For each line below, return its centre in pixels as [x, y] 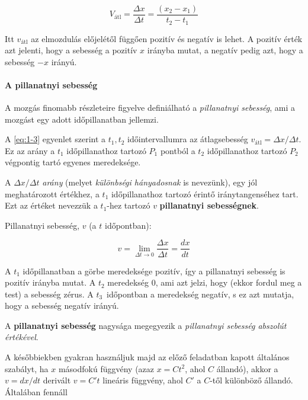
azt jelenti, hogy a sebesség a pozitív [71, 50]
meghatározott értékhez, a [52, 193]
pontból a [178, 150]
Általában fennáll [36, 391]
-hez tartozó [129, 205]
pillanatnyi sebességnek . [209, 205]
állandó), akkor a [247, 368]
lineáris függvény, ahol [143, 380]
